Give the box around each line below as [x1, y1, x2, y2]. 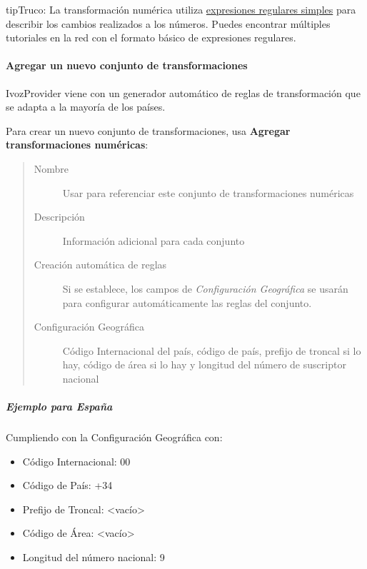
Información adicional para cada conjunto [62, 233, 245, 248]
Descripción [34, 209, 85, 224]
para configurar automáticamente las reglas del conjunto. [62, 295, 312, 310]
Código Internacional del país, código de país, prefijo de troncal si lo [62, 343, 361, 358]
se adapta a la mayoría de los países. [6, 99, 166, 114]
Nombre [34, 161, 69, 176]
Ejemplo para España [6, 399, 113, 414]
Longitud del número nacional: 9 [22, 550, 165, 565]
